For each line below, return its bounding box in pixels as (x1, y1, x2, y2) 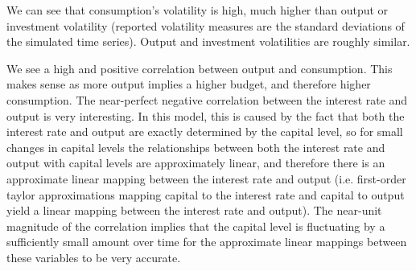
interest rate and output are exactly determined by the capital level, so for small (6, 123, 403, 140)
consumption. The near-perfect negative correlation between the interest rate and (6, 91, 408, 108)
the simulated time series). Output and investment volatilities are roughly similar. (6, 33, 410, 50)
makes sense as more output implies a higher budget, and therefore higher (6, 76, 371, 92)
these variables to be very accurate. (6, 248, 181, 265)
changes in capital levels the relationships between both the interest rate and (6, 138, 385, 155)
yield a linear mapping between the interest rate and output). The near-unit (6, 202, 382, 219)
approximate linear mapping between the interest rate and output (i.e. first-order (6, 170, 406, 187)
